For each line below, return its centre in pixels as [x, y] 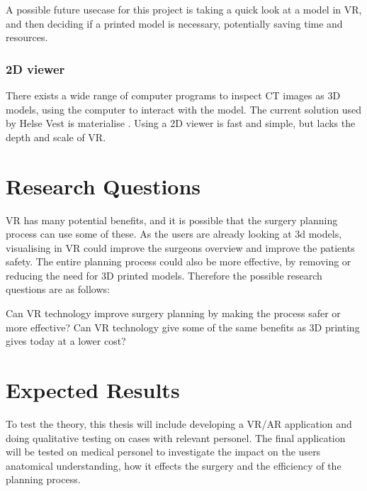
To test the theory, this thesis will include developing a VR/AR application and [179, 423]
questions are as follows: [58, 289]
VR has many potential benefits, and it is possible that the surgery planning [172, 220]
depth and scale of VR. [56, 137]
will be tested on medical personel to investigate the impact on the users [163, 452]
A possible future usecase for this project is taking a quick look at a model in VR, [184, 9]
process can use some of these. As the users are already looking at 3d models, [174, 234]
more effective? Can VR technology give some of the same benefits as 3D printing [183, 327]
